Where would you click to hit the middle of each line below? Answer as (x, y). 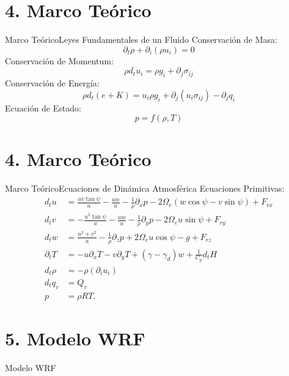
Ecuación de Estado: (43, 107)
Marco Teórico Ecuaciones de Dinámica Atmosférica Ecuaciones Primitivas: (145, 188)
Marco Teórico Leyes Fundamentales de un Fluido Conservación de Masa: (141, 39)
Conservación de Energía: (52, 83)
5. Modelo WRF (75, 338)
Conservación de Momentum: (59, 60)
